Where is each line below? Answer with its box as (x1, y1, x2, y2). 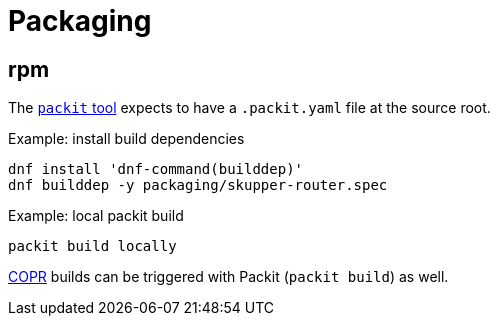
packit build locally (8, 238, 177, 255)
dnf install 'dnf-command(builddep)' (8, 161, 304, 178)
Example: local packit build (8, 207, 184, 225)
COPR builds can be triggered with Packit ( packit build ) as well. (8, 268, 449, 286)
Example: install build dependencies (8, 130, 245, 148)
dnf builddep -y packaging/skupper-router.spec (8, 177, 388, 194)
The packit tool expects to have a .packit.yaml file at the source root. (8, 99, 491, 117)
